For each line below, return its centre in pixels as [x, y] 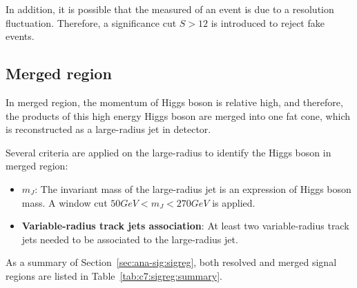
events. [20, 36]
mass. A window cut [65, 202]
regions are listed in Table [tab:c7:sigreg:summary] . [114, 275]
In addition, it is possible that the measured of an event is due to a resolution [170, 9]
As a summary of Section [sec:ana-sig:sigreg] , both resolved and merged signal [171, 262]
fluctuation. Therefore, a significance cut [91, 22]
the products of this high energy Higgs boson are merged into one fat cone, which [178, 115]
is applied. [234, 202]
